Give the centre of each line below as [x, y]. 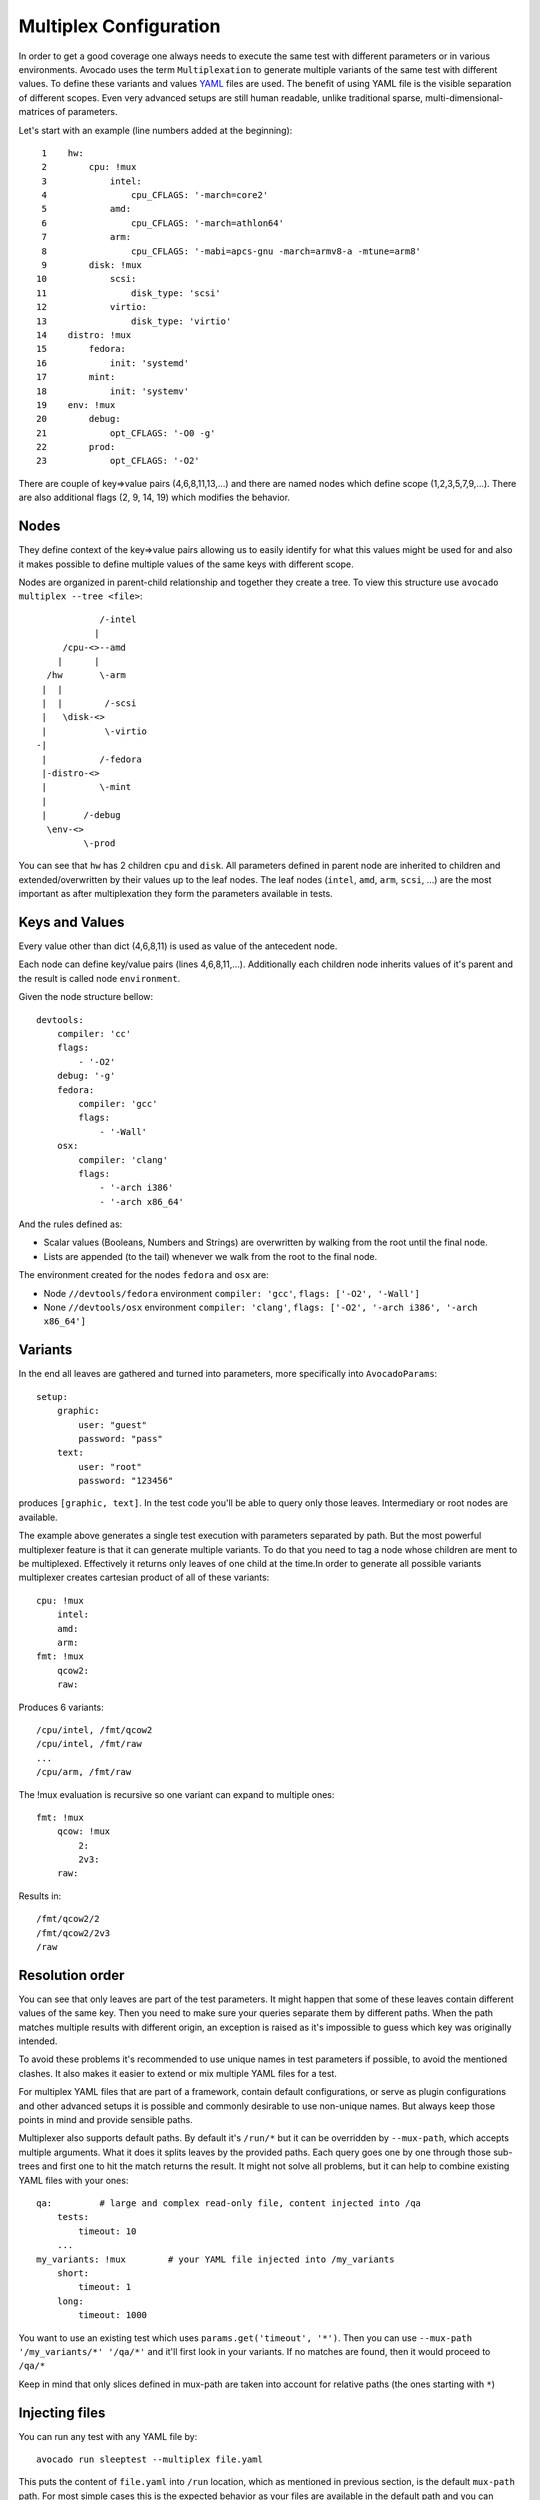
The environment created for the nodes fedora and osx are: [143, 1275]
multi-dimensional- [464, 97]
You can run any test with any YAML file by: [108, 2436]
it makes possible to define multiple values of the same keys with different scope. [186, 564]
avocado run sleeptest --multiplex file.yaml [150, 2459]
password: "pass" [121, 1438]
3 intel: [91, 181]
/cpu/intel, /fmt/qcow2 [94, 1729]
